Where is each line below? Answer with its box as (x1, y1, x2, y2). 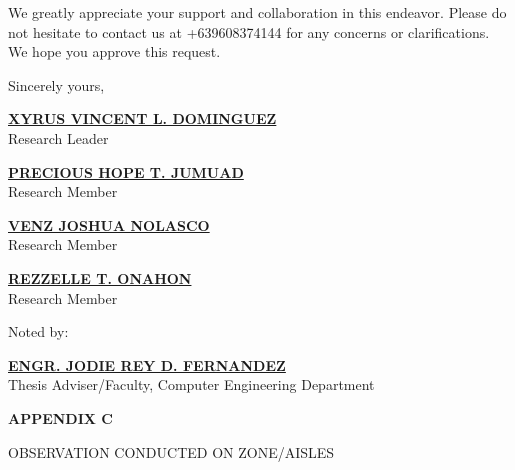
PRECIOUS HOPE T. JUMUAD (8, 161, 244, 182)
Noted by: (8, 321, 69, 342)
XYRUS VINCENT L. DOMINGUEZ (8, 108, 277, 129)
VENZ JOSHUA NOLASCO (8, 214, 210, 235)
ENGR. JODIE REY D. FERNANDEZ (8, 354, 286, 375)
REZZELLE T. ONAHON (8, 267, 192, 288)
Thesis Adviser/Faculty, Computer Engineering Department (8, 374, 375, 395)
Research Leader (8, 127, 109, 148)
